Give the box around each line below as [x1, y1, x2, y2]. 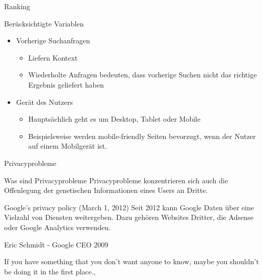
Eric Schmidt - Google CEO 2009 [4, 239, 109, 249]
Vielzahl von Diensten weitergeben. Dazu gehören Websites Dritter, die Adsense [4, 212, 254, 222]
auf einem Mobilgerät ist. [28, 141, 107, 151]
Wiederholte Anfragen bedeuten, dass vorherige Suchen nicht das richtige [28, 69, 257, 80]
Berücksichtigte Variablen [4, 18, 84, 29]
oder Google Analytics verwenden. [4, 221, 111, 232]
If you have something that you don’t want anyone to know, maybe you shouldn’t [4, 256, 259, 267]
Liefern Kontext [28, 52, 78, 63]
